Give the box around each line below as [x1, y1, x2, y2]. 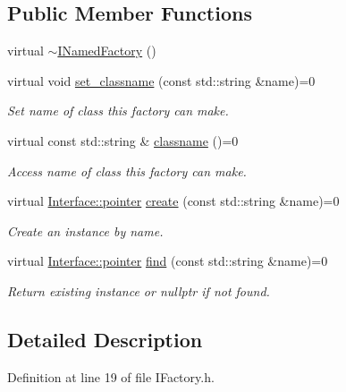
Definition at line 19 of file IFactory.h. [7, 367, 215, 386]
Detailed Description [7, 325, 203, 353]
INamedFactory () [57, 41, 156, 60]
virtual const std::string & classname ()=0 [7, 131, 239, 149]
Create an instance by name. [7, 221, 164, 240]
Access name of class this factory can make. [7, 161, 247, 180]
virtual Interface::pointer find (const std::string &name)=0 [7, 251, 328, 270]
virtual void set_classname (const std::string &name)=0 [7, 71, 316, 89]
